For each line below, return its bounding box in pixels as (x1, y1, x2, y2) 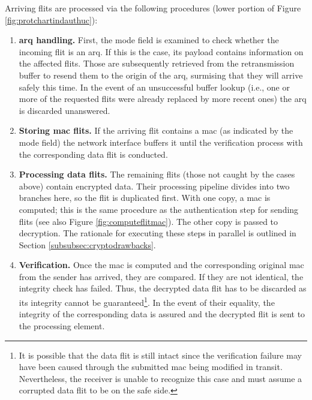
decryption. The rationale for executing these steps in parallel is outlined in (19, 227, 296, 239)
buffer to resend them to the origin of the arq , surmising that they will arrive (19, 68, 303, 81)
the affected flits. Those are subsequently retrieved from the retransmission (19, 57, 295, 70)
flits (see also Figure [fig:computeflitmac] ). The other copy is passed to (19, 215, 278, 227)
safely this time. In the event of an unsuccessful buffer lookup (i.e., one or (19, 80, 290, 93)
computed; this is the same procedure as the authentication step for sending (19, 203, 299, 215)
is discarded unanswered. (19, 104, 110, 116)
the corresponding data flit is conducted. (19, 148, 168, 160)
